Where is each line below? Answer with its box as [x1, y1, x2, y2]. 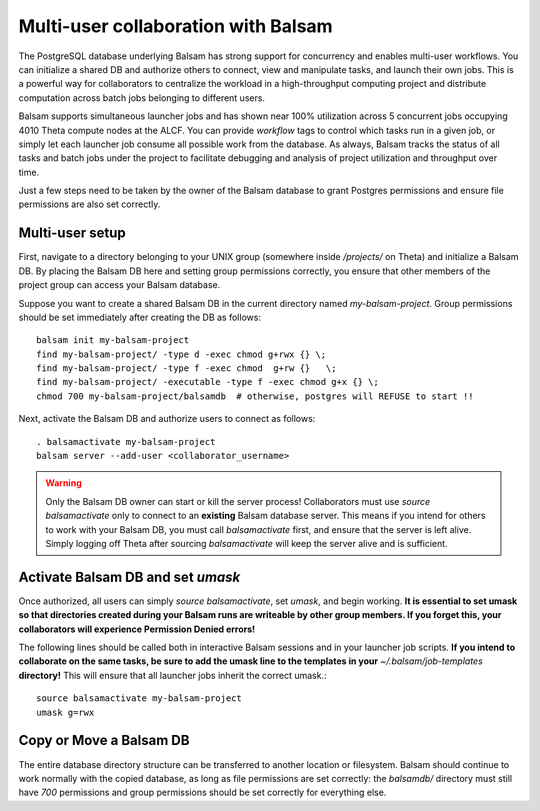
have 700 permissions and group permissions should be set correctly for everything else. [18, 786, 387, 799]
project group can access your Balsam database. [18, 279, 221, 291]
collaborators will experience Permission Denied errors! [18, 623, 256, 635]
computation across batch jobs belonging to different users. [18, 91, 265, 104]
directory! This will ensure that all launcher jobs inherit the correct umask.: [18, 669, 327, 681]
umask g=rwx [36, 706, 95, 718]
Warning [45, 477, 82, 489]
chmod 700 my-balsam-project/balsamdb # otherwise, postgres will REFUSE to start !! [36, 390, 474, 402]
